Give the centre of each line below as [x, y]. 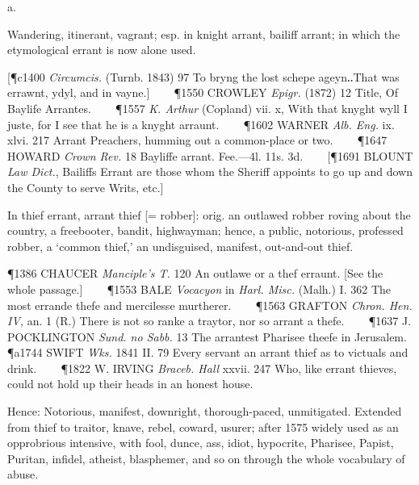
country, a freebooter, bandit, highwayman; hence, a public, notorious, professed [205, 230]
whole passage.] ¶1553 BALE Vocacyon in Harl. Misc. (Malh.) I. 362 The [199, 288]
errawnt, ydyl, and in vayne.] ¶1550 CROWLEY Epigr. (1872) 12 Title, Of [203, 92]
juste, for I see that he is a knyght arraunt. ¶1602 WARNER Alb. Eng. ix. [201, 124]
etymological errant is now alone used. [102, 50]
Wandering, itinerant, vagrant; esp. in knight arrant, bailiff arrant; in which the [204, 33]
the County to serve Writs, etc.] [86, 187]
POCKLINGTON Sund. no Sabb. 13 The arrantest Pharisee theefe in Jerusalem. [207, 336]
